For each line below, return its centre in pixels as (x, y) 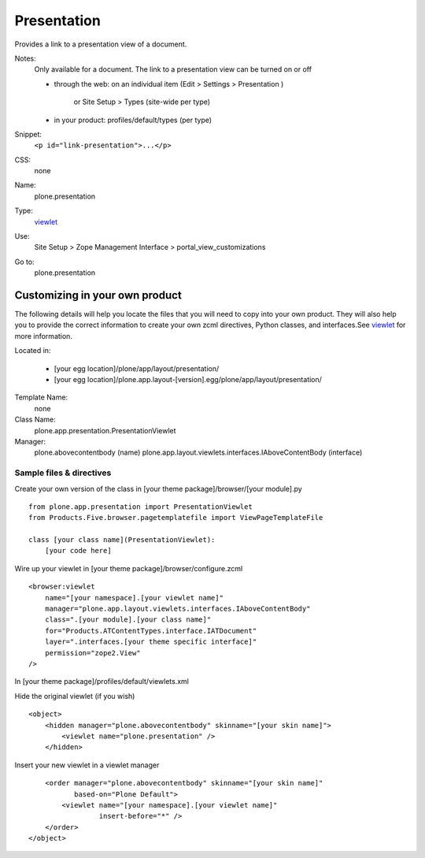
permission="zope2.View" (92, 653)
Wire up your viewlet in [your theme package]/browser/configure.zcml (129, 568)
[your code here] (78, 551)
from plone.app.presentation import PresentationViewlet (141, 507)
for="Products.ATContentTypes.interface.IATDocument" (151, 631)
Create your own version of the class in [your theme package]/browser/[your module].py (158, 488)
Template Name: (41, 397)
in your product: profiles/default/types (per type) (133, 120)
